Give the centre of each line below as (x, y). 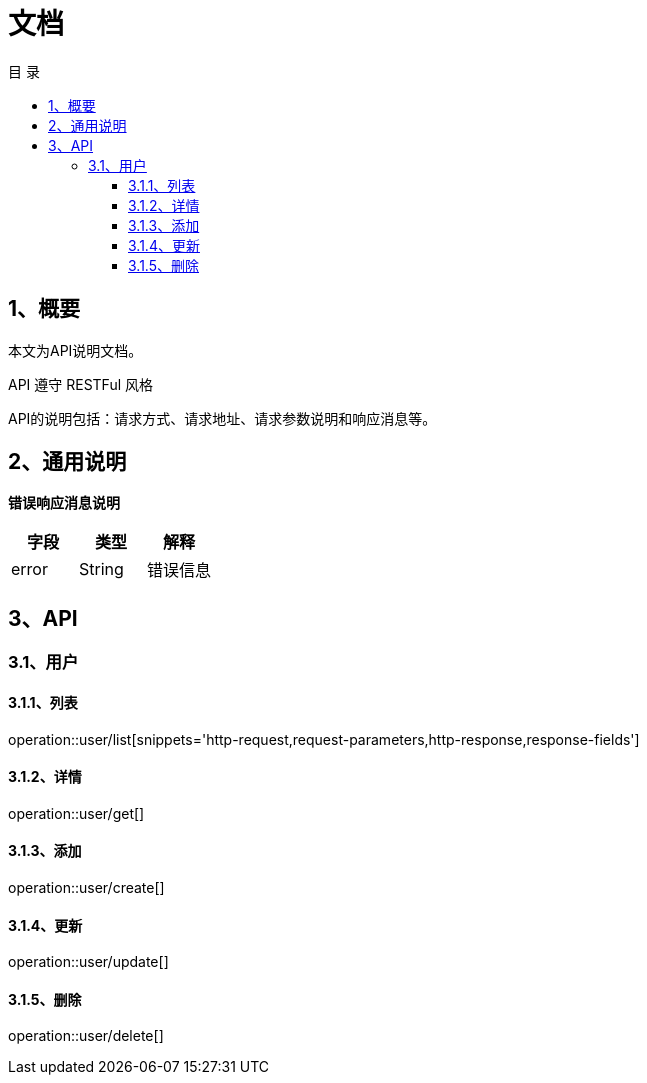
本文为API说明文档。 (75, 350)
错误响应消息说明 (64, 503)
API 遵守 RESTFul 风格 (81, 384)
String (101, 569)
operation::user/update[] (88, 962)
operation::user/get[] (76, 813)
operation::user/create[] (86, 887)
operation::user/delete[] (86, 1036)
